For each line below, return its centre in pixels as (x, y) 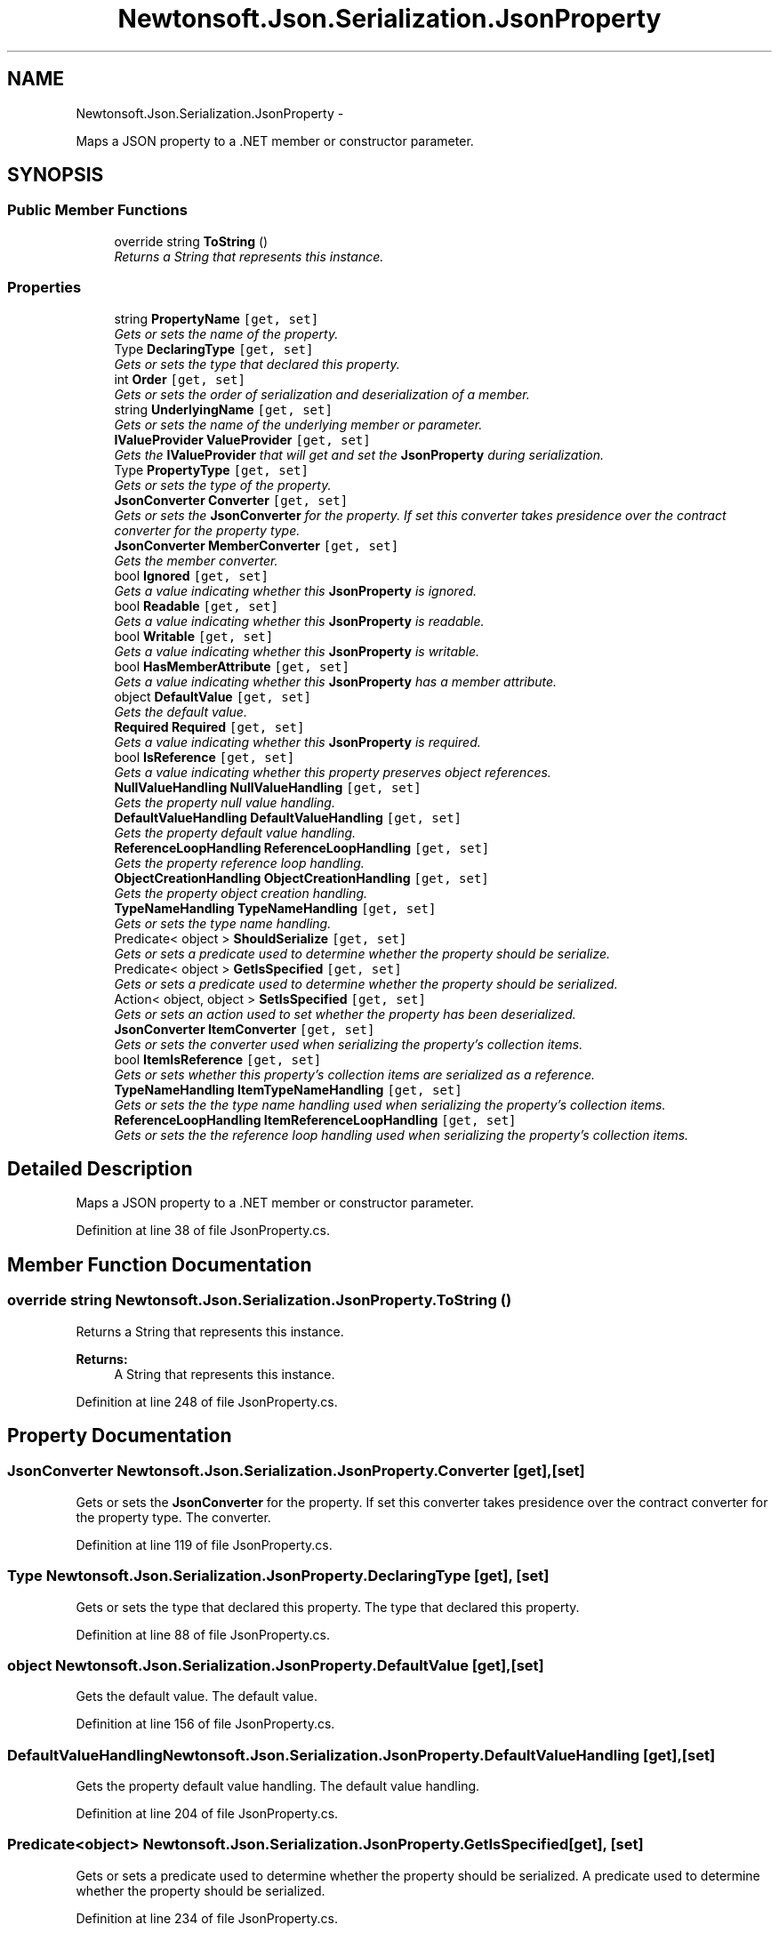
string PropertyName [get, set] (217, 318)
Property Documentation (120, 1436)
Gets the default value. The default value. (197, 1696)
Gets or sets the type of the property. (223, 485)
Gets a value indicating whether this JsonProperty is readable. (299, 621)
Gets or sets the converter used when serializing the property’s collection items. (349, 1044)
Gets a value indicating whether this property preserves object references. (333, 772)
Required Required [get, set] (209, 726)
